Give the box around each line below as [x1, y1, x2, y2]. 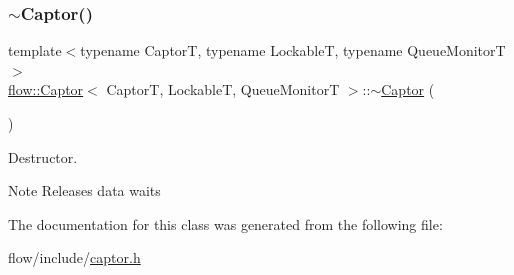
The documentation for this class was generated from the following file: [8, 213, 443, 234]
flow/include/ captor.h [8, 247, 141, 268]
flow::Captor [8, 79, 84, 100]
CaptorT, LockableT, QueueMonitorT [106, 79, 340, 100]
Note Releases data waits [8, 180, 161, 201]
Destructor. [8, 146, 78, 167]
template [8, 40, 62, 61]
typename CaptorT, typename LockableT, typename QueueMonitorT [80, 40, 506, 61]
